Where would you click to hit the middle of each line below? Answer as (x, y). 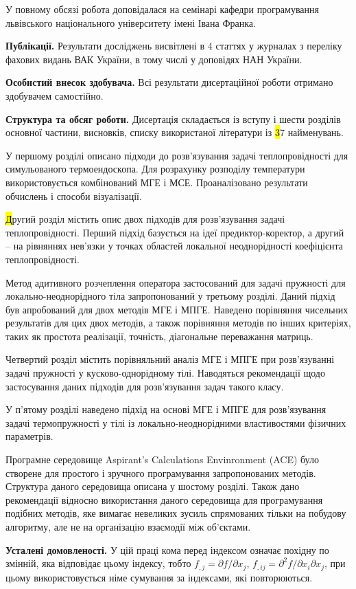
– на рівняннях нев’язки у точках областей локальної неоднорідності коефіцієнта (175, 246)
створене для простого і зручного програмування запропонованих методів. (161, 473)
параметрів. (29, 436)
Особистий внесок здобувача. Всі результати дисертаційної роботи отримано (169, 82)
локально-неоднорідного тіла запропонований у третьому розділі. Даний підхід (170, 296)
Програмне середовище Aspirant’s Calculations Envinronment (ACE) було (162, 459)
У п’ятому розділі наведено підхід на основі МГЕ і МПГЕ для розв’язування (166, 409)
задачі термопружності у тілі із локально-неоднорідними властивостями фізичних (176, 422)
